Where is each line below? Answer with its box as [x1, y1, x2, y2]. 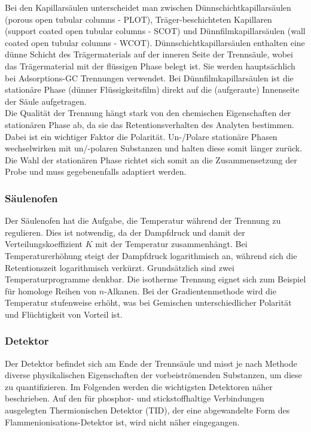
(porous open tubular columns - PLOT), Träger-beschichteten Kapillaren [5, 13, 272, 25]
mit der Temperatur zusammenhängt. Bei [95, 238, 248, 250]
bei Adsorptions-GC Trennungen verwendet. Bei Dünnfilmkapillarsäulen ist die [5, 71, 294, 84]
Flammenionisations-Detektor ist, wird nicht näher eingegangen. [5, 415, 240, 428]
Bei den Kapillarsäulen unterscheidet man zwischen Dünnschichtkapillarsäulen [5, 1, 291, 13]
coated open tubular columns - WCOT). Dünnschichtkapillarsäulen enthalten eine [5, 36, 305, 48]
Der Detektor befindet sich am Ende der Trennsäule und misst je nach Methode [5, 357, 297, 369]
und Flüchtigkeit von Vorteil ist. [5, 308, 123, 320]
